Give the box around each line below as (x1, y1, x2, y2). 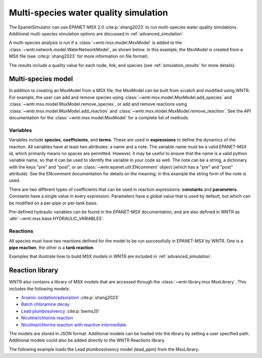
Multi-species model (9, 75, 73, 83)
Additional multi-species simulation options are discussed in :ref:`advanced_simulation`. (9, 31, 184, 36)
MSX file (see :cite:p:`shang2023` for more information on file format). (9, 53, 149, 59)
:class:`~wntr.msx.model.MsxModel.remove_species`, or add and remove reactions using (9, 101, 187, 107)
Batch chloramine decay (21, 301, 70, 307)
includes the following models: (9, 286, 70, 292)
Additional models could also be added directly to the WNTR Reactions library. (9, 337, 166, 343)
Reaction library (9, 266, 58, 275)
